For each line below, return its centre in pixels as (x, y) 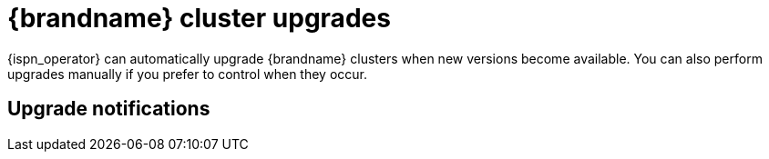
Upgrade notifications (109, 109)
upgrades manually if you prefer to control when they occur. (187, 74)
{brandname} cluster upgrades (199, 18)
